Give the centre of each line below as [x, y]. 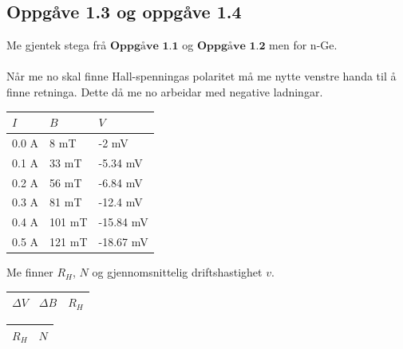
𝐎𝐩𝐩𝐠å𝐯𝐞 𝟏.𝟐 [231, 47]
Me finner [30, 272]
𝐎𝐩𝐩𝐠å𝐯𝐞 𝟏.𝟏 [144, 47]
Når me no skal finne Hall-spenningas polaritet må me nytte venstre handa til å [201, 76]
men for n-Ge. [303, 45]
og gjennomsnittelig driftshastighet [177, 272]
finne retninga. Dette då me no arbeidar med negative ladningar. [165, 91]
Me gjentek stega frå [57, 45]
